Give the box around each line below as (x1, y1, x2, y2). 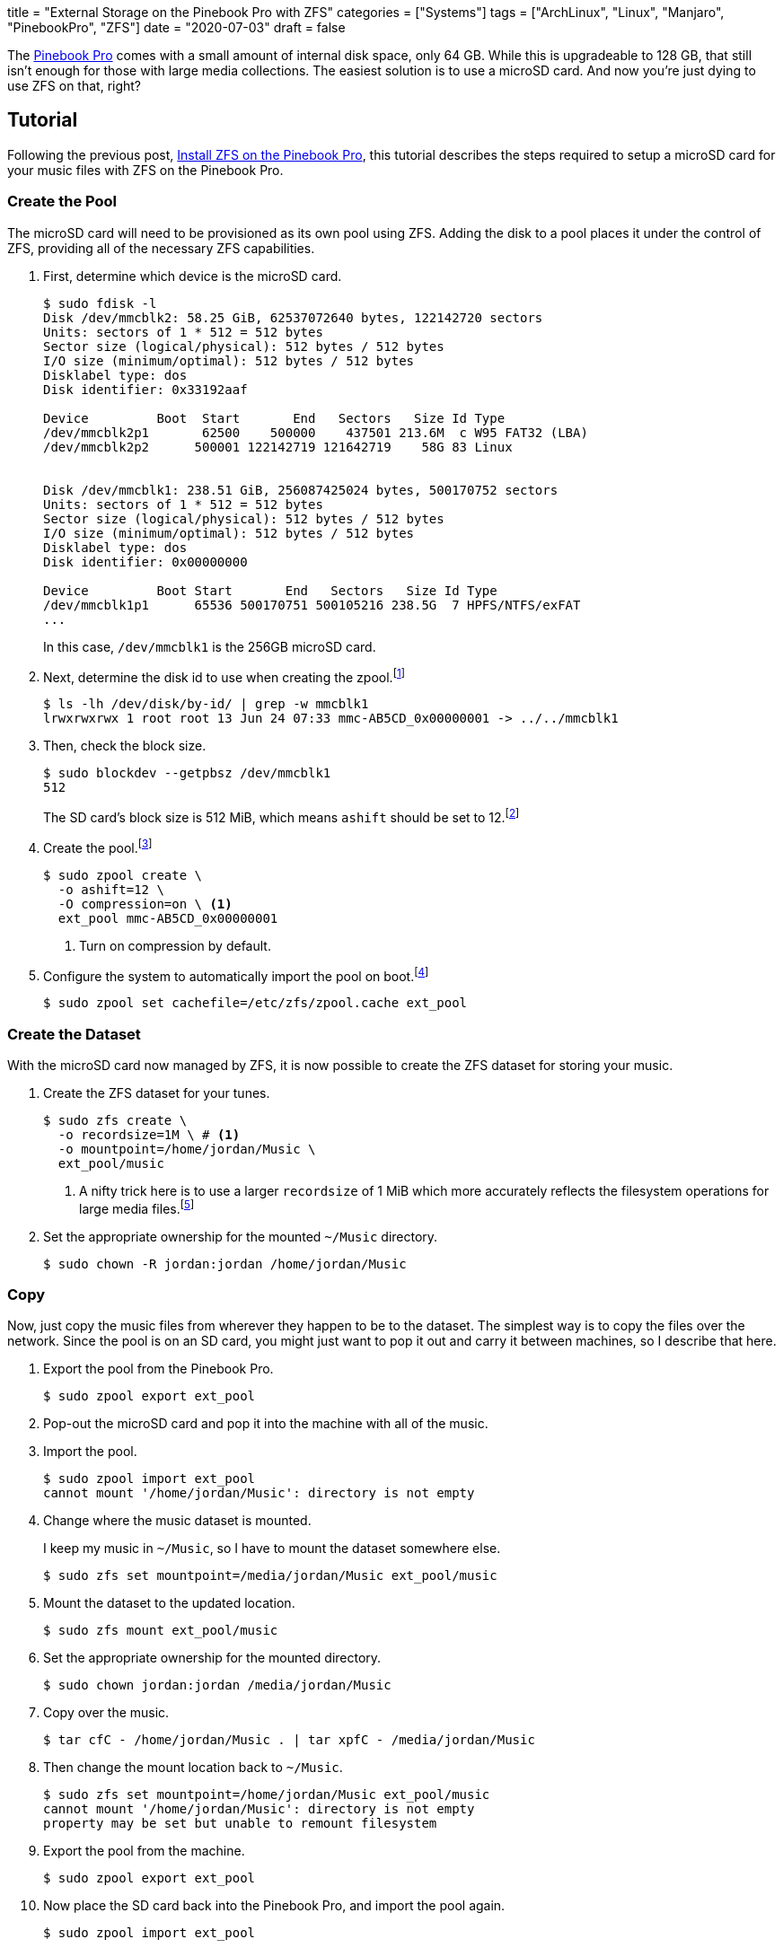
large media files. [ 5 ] (79, 1198, 195, 1216)
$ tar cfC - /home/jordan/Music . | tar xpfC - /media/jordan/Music (43, 1733, 535, 1748)
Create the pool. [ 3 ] (43, 837, 153, 856)
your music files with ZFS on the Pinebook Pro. (7, 162, 284, 178)
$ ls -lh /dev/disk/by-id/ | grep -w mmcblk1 (43, 697, 369, 712)
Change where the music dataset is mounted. (43, 1513, 312, 1529)
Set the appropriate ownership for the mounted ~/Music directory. (43, 1228, 438, 1244)
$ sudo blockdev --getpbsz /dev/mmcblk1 (43, 766, 331, 781)
